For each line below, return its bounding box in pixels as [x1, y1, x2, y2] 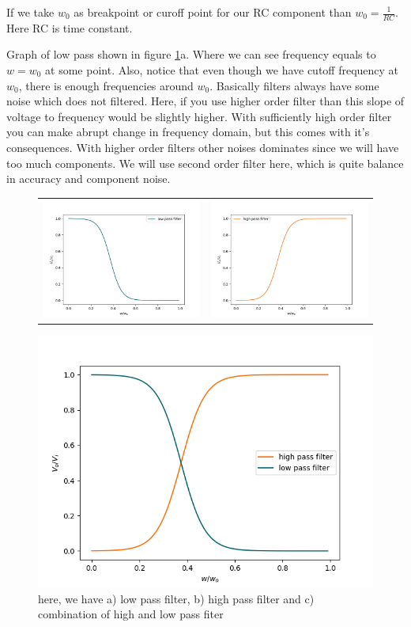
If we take [6, 4, 55, 20]
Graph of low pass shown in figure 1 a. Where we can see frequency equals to [6, 46, 376, 63]
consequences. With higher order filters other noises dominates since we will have [6, 139, 399, 155]
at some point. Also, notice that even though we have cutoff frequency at [45, 62, 399, 78]
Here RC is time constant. [6, 19, 133, 36]
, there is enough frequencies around [18, 77, 194, 93]
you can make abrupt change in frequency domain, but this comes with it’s [6, 123, 370, 140]
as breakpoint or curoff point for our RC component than [74, 4, 352, 20]
